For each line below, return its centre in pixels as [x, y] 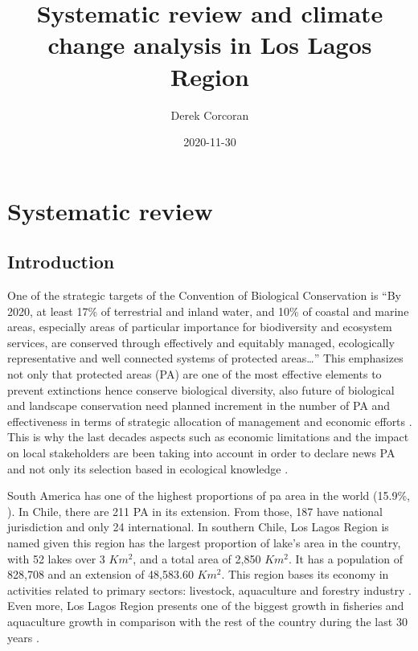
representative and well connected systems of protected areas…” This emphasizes [205, 358]
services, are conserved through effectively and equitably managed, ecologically [201, 342]
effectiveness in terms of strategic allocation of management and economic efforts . [210, 421]
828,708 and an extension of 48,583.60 [100, 574]
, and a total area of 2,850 [197, 558]
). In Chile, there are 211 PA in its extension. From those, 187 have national [195, 511]
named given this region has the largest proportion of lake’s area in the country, [204, 542]
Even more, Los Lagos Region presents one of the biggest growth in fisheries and [206, 606]
